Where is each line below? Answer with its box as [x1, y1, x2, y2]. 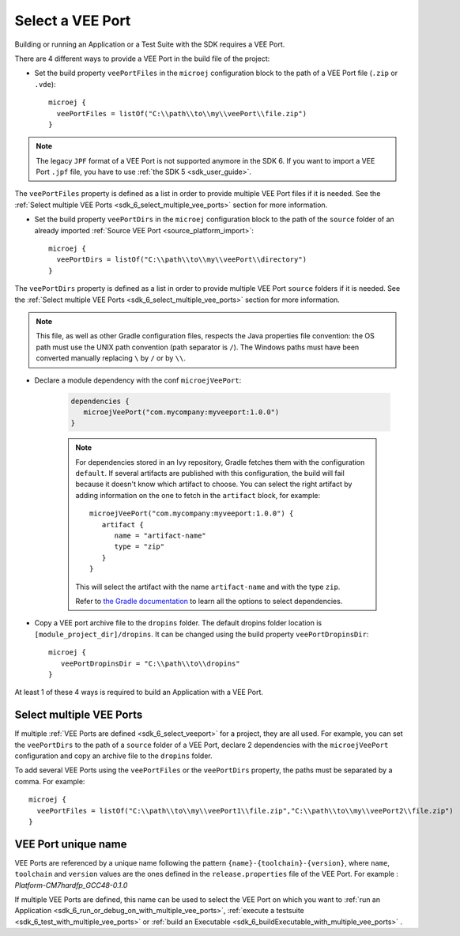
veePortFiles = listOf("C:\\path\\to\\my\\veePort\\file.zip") [56, 109, 307, 118]
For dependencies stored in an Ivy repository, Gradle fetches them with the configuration [75, 457, 365, 466]
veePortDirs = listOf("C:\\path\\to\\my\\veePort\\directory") [56, 255, 307, 264]
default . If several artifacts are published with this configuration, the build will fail [75, 469, 345, 478]
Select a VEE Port [14, 12, 131, 29]
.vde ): [34, 79, 56, 89]
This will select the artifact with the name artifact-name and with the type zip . [75, 582, 341, 591]
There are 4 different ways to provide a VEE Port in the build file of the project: [14, 54, 270, 63]
